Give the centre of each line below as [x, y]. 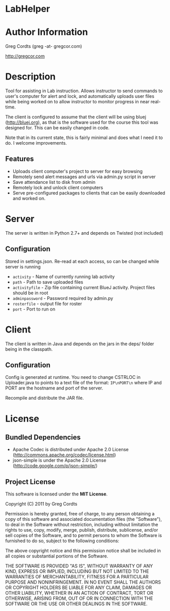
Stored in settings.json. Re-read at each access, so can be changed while [82, 261]
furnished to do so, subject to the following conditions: [62, 541]
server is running [23, 267]
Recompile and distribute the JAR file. [45, 398]
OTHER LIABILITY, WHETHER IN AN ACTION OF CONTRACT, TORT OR [79, 593]
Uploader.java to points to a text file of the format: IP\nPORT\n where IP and [83, 383]
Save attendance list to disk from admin [54, 182]
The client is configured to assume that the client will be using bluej [76, 117]
